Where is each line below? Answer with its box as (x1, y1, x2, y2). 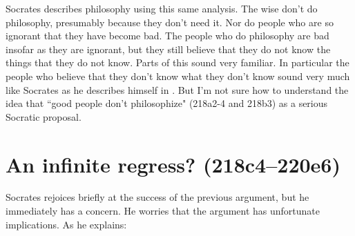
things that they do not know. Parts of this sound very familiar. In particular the (6, 55, 349, 70)
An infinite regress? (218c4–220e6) (6, 150, 340, 178)
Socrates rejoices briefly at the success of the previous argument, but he (6, 190, 309, 204)
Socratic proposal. (6, 109, 81, 124)
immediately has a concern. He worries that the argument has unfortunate (6, 204, 320, 218)
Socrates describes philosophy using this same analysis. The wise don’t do (6, 1, 318, 15)
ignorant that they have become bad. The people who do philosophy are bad (6, 28, 329, 43)
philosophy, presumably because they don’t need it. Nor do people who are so (6, 14, 334, 29)
